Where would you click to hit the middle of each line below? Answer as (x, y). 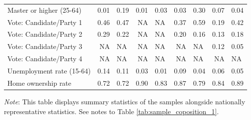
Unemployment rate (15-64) (49, 70)
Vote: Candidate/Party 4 (45, 59)
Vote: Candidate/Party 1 (45, 22)
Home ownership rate (40, 83)
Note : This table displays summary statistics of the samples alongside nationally (125, 101)
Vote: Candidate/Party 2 (45, 34)
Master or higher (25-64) (44, 10)
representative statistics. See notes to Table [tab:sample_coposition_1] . (112, 111)
